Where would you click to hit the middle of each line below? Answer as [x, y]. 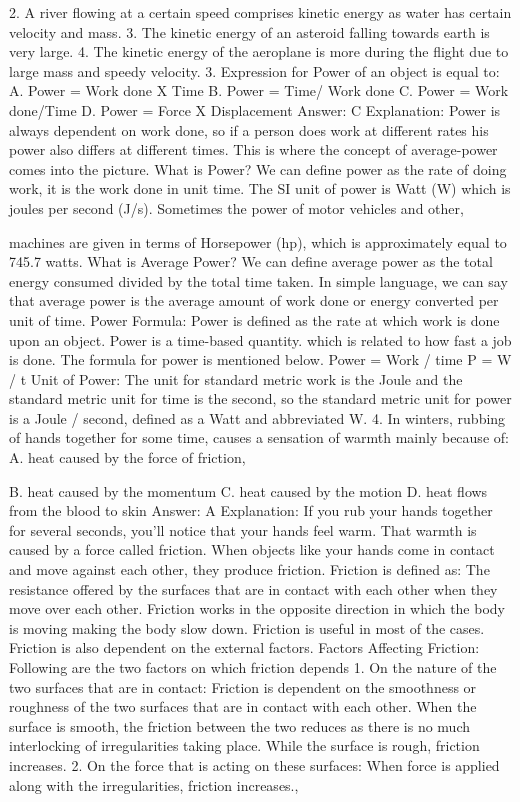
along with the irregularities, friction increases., [154, 784]
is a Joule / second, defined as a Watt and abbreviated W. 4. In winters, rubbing [257, 417]
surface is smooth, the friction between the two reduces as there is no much [239, 725]
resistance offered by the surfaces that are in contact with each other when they [253, 588]
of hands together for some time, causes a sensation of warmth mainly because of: [259, 437]
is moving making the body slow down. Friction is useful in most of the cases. [247, 627]
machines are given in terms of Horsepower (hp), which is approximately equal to [258, 241]
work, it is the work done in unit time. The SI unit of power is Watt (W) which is [260, 188]
